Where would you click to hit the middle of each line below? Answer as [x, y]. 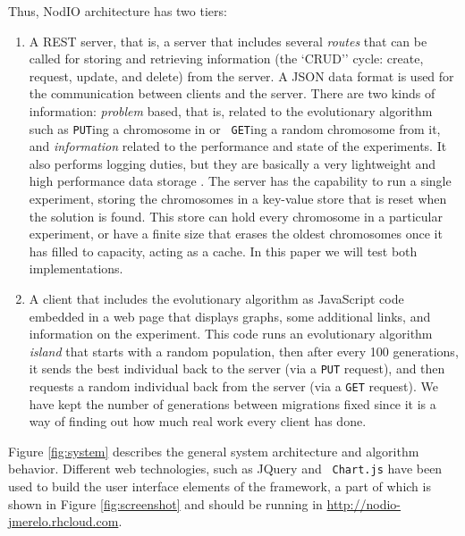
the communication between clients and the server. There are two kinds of [232, 93]
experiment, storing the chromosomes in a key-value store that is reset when [238, 198]
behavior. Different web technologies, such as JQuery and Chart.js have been [225, 469]
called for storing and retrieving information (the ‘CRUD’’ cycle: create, [226, 59]
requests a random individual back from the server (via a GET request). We [233, 386]
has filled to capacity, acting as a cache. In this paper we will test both [223, 251]
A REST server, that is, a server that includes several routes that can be [228, 41]
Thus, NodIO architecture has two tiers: [118, 11]
